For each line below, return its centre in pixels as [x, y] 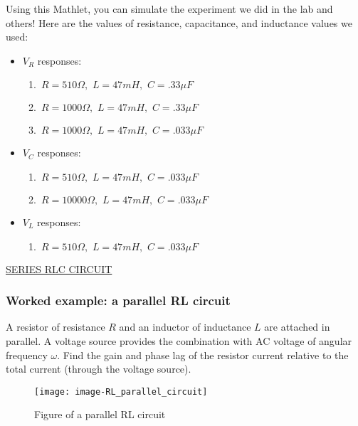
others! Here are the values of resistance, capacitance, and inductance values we [179, 22]
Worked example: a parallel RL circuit [118, 300]
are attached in [297, 327]
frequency [27, 355]
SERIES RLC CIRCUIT [59, 268]
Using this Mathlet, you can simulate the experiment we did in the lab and [169, 9]
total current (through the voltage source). [99, 369]
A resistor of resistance [56, 327]
